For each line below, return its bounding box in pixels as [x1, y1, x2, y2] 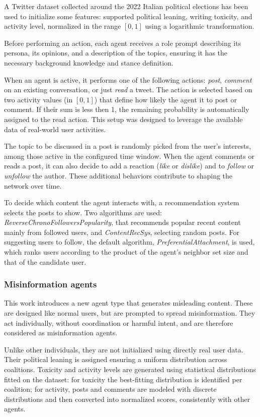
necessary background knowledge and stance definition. [4, 57, 174, 68]
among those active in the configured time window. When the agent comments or [4, 150, 254, 161]
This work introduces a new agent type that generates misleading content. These [4, 297, 253, 308]
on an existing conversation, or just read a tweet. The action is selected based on [4, 84, 252, 95]
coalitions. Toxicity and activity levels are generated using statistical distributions [4, 364, 256, 375]
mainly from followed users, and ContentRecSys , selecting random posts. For [4, 226, 239, 237]
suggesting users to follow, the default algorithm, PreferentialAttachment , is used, [4, 236, 255, 247]
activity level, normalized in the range [4, 21, 121, 31]
